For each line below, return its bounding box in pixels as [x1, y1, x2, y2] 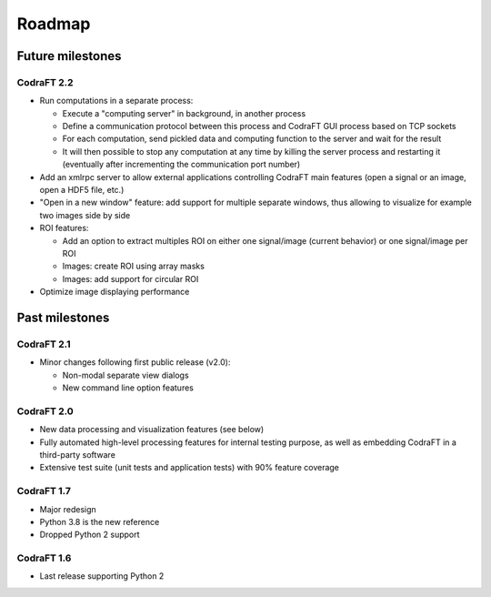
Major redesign [39, 503, 97, 514]
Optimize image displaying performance [39, 287, 190, 298]
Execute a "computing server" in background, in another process [62, 107, 306, 118]
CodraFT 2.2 [16, 76, 74, 88]
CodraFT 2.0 [16, 405, 75, 418]
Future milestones [16, 48, 122, 64]
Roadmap [16, 14, 91, 34]
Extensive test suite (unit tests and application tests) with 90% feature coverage [39, 462, 340, 473]
